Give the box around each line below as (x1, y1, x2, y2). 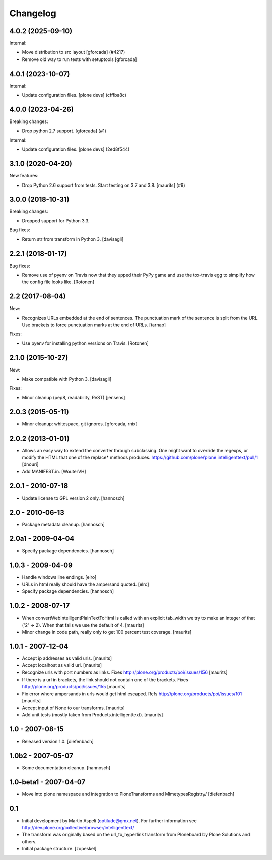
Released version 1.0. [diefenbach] (22, 738, 94, 744)
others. (22, 838, 37, 844)
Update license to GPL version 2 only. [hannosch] (22, 495, 125, 501)
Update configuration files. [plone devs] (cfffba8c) (22, 92, 127, 98)
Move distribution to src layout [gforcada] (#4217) (22, 49, 125, 55)
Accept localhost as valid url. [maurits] (22, 662, 102, 668)
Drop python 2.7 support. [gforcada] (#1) (22, 128, 107, 134)
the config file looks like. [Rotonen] (22, 279, 95, 285)
